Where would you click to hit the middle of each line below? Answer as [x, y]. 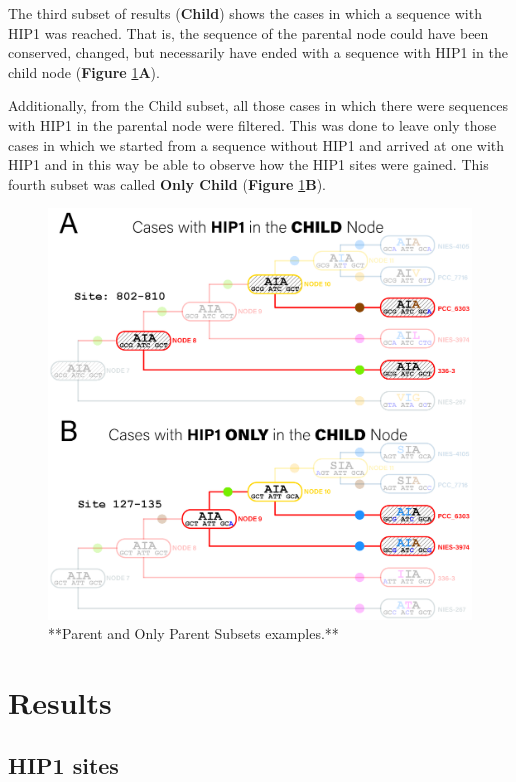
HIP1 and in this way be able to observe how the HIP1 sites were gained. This [248, 164]
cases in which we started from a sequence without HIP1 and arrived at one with [256, 144]
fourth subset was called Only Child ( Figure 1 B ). [167, 183]
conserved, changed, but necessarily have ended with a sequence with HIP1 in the [258, 52]
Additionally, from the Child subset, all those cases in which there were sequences [258, 105]
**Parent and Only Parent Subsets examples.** [193, 633]
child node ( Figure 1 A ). [84, 71]
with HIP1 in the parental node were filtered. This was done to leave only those [252, 124]
